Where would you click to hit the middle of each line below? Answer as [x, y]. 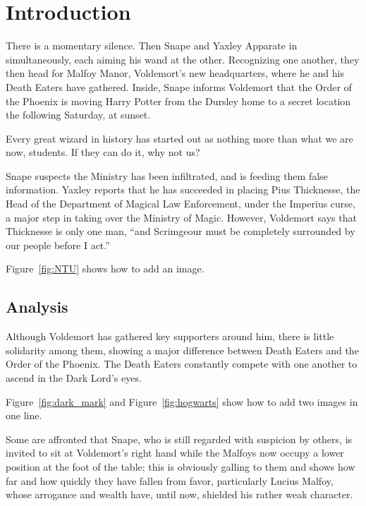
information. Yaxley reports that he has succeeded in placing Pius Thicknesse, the [183, 189]
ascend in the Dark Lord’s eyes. [74, 378]
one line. [24, 415]
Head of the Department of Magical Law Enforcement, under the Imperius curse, [181, 204]
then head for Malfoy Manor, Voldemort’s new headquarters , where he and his [175, 73]
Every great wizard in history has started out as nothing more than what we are [179, 138]
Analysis [37, 307]
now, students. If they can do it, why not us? [103, 152]
